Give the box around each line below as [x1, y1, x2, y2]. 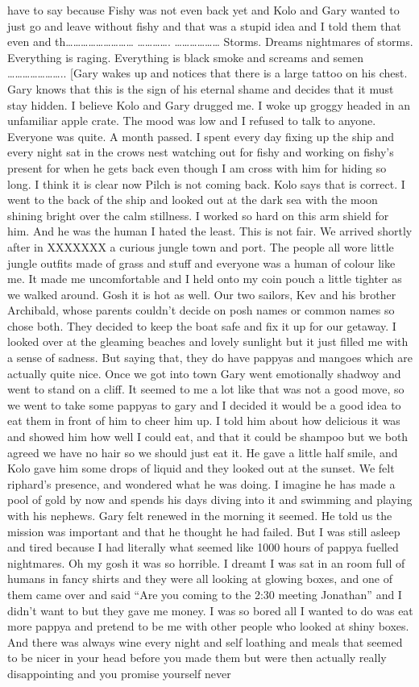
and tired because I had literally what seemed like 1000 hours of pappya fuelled [7, 539, 399, 556]
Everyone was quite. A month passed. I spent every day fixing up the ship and [7, 127, 395, 144]
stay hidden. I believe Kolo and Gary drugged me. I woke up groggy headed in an [7, 96, 411, 113]
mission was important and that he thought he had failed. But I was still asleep [7, 523, 400, 539]
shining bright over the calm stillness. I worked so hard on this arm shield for [7, 206, 389, 223]
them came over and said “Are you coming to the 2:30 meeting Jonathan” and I [7, 585, 402, 602]
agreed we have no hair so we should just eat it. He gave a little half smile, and [7, 443, 398, 460]
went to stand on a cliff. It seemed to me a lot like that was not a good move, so [7, 381, 404, 398]
